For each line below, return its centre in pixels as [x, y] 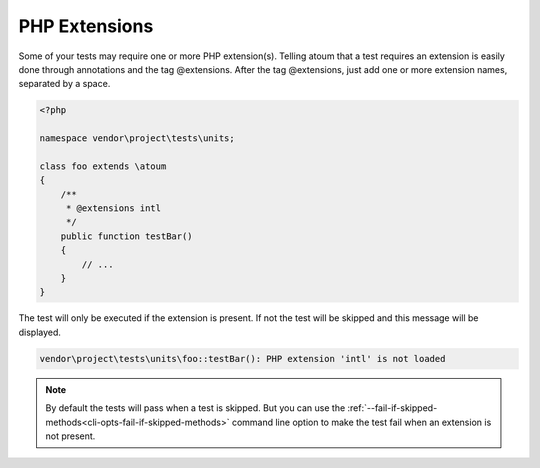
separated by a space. [64, 84]
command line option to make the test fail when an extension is [361, 422]
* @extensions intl [113, 208]
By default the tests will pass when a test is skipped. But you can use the [195, 408]
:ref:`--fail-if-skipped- [392, 408]
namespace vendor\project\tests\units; [137, 138]
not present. [70, 436]
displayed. [40, 332]
